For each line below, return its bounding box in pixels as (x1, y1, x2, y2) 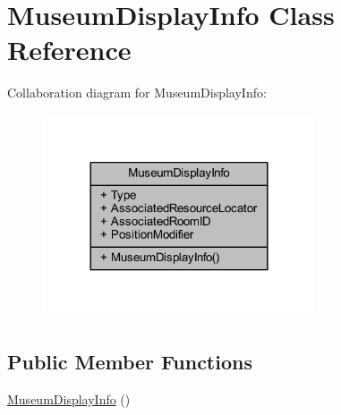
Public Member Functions (7, 348, 252, 376)
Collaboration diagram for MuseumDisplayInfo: (7, 83, 267, 102)
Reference (7, 31, 132, 68)
